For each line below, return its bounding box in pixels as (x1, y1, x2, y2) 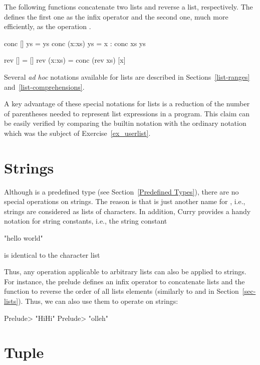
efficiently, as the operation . (4, 21, 91, 32)
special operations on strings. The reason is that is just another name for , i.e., (4, 196, 245, 207)
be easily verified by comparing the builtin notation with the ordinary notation (4, 118, 246, 128)
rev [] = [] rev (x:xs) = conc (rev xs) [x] (4, 55, 126, 65)
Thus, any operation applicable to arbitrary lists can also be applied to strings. (4, 266, 246, 277)
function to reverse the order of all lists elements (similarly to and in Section (4, 286, 239, 296)
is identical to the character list (4, 249, 100, 260)
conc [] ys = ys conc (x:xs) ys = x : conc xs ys (4, 38, 146, 48)
